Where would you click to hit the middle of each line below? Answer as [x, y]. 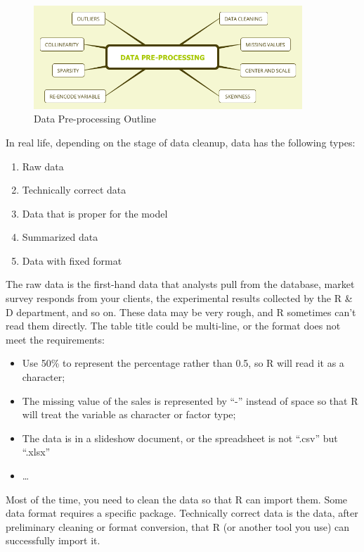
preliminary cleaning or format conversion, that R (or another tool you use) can [178, 526]
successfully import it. [53, 540]
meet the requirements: [55, 339]
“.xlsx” [36, 452]
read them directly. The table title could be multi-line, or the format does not [173, 326]
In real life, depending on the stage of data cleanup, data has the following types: [181, 142]
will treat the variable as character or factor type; [129, 414]
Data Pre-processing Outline [95, 119]
